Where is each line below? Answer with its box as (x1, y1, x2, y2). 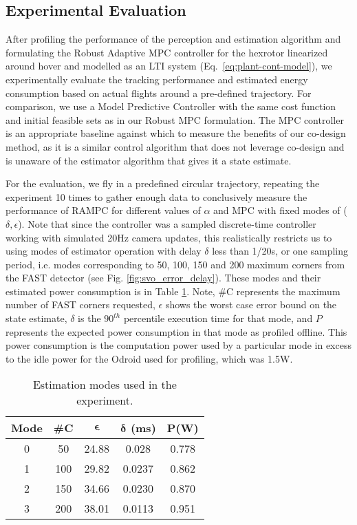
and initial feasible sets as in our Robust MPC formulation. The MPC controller (6, 112, 344, 127)
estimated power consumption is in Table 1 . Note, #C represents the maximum (6, 283, 340, 298)
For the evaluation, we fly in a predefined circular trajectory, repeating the (6, 176, 320, 191)
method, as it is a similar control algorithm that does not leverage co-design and (6, 139, 345, 153)
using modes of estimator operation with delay (6, 244, 202, 258)
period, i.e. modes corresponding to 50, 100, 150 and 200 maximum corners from (6, 257, 345, 271)
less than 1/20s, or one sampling (212, 244, 349, 258)
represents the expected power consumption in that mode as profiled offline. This (6, 324, 347, 339)
